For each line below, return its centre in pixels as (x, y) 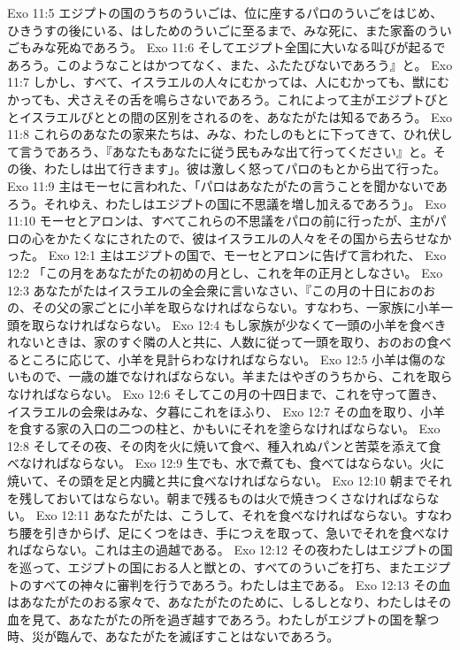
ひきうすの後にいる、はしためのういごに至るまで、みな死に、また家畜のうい (230, 30)
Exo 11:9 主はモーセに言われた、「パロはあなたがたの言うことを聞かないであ (227, 185)
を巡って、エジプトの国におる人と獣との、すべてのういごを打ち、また (210, 567)
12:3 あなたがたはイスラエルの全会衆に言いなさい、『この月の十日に (203, 290)
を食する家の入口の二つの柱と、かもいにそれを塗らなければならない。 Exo (224, 428)
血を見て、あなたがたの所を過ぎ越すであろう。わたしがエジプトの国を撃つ (223, 619)
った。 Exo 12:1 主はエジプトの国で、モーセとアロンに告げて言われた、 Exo (227, 255)
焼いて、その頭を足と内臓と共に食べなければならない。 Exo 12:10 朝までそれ (230, 481)
